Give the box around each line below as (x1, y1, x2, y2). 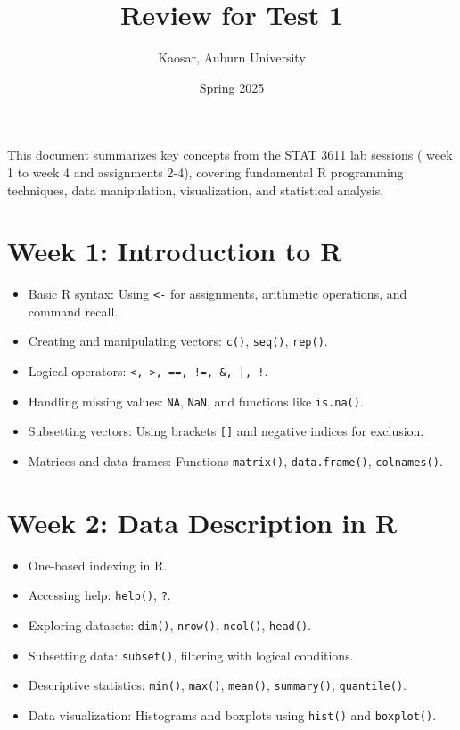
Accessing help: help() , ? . (28, 586, 171, 604)
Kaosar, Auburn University (158, 48, 306, 67)
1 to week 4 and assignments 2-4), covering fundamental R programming (7, 162, 404, 181)
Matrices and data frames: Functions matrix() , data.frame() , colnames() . (28, 452, 443, 471)
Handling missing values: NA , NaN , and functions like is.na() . (28, 391, 364, 410)
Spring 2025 (199, 78, 265, 96)
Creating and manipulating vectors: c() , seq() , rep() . (28, 332, 328, 350)
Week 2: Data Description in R (7, 504, 398, 540)
